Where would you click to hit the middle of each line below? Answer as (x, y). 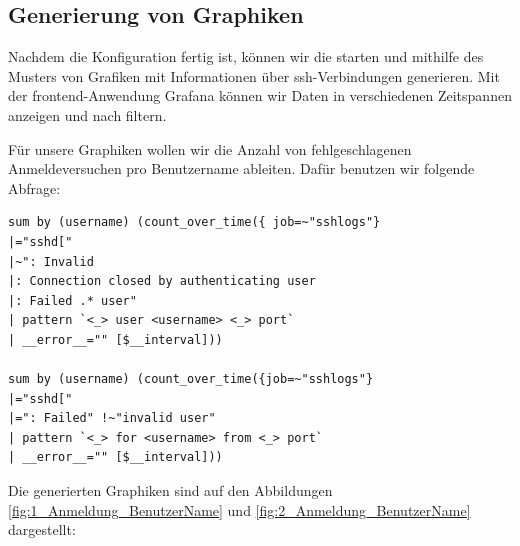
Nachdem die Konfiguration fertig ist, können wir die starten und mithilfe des (246, 56)
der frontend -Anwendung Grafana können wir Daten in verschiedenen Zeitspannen (260, 95)
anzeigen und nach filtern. (87, 114)
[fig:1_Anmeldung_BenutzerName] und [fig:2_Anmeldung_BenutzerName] (239, 509)
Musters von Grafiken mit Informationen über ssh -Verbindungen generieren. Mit (254, 75)
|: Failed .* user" (72, 300)
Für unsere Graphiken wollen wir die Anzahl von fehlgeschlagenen (210, 148)
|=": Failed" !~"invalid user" (112, 418)
